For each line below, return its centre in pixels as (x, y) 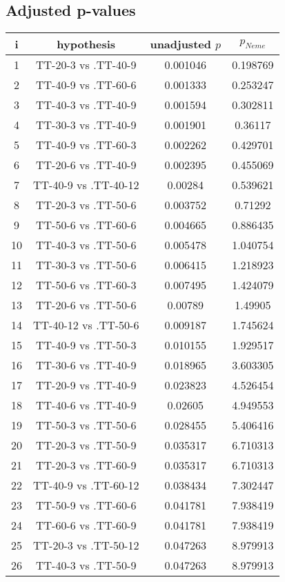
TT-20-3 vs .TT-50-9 (86, 445)
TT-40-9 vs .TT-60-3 (86, 145)
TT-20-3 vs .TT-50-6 (86, 205)
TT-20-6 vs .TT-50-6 (86, 305)
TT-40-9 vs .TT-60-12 (86, 485)
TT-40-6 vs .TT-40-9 (86, 405)
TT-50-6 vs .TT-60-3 (86, 285)
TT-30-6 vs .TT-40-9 (86, 365)
